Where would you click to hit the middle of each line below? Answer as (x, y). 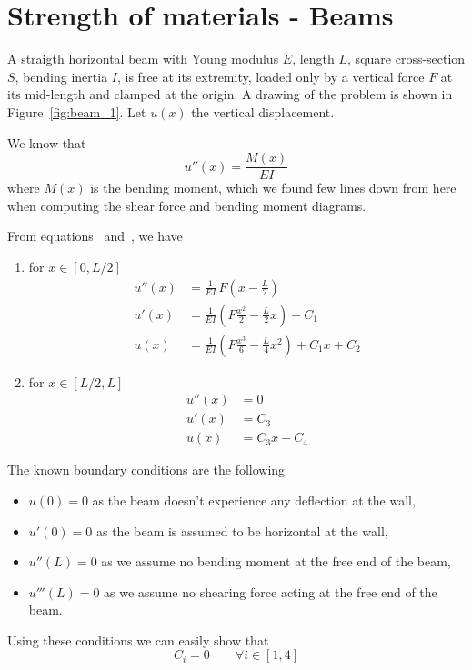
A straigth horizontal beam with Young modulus (143, 59)
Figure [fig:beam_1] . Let (77, 111)
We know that (47, 142)
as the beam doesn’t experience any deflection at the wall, (254, 500)
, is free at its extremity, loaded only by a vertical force (271, 76)
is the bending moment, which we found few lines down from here (273, 188)
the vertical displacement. (263, 111)
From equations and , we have (95, 236)
